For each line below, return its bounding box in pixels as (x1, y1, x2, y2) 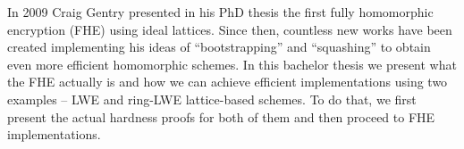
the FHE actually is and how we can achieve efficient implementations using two (7, 72, 448, 91)
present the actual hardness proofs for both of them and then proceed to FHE (7, 107, 435, 126)
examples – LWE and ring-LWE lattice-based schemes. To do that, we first (7, 89, 417, 108)
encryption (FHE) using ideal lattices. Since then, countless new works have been (7, 20, 452, 38)
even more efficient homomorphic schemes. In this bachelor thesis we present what (7, 54, 457, 73)
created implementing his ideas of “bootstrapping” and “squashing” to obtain (7, 37, 431, 56)
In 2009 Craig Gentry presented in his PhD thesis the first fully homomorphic (7, 3, 434, 21)
